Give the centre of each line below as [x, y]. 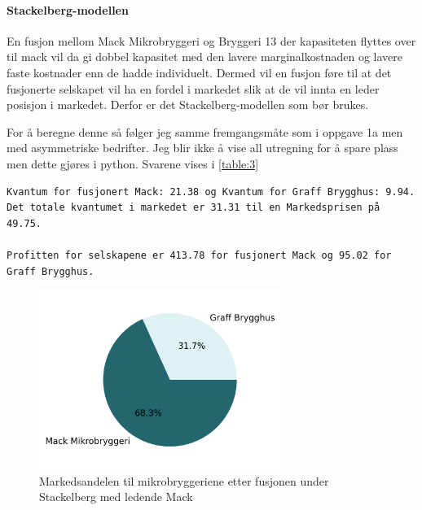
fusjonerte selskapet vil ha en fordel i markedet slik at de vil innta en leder [193, 88]
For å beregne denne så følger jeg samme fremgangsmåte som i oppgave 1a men [205, 131]
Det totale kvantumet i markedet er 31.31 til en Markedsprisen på [193, 208]
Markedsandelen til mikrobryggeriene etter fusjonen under [184, 480]
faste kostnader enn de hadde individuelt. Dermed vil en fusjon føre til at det [199, 72]
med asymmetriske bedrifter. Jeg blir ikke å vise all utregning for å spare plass [202, 148]
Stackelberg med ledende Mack [116, 497]
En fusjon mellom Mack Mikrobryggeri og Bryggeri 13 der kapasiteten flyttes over [211, 40]
